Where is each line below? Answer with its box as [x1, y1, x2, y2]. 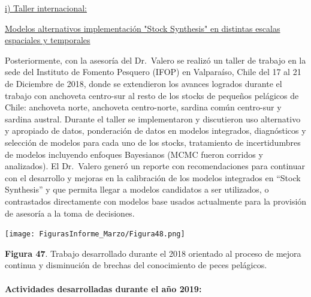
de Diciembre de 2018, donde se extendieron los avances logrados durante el [5, 77, 282, 89]
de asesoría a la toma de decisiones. [5, 206, 135, 219]
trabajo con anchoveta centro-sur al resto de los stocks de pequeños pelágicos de [5, 89, 299, 101]
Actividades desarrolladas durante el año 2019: [5, 282, 202, 295]
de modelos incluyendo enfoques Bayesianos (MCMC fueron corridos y [5, 148, 263, 160]
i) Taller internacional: [5, 2, 87, 14]
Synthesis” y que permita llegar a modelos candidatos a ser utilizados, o [5, 183, 269, 196]
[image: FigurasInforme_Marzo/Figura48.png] [5, 230, 185, 239]
